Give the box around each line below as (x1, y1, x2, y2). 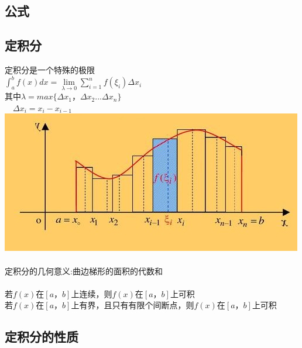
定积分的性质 (5, 328, 78, 346)
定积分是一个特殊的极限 (5, 63, 95, 75)
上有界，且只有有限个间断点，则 (71, 299, 194, 311)
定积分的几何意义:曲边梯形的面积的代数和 (5, 264, 163, 277)
